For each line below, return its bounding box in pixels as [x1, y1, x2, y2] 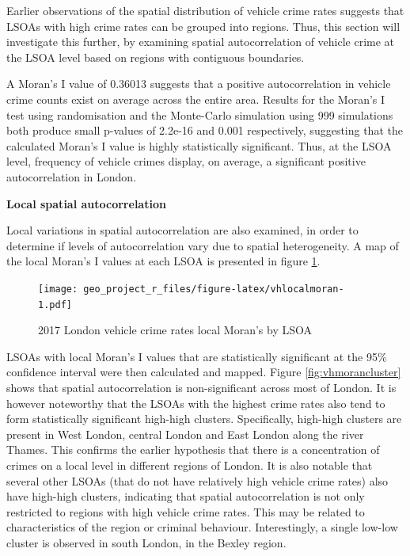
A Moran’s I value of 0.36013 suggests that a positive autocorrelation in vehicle [6, 75, 391, 92]
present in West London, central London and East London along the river [6, 425, 364, 442]
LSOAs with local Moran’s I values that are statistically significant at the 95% [6, 348, 387, 364]
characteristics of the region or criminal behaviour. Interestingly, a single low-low [6, 519, 398, 535]
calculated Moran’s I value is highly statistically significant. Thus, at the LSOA [6, 137, 392, 154]
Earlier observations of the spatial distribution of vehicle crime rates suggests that [6, 2, 404, 18]
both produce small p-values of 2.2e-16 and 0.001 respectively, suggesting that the [6, 122, 403, 139]
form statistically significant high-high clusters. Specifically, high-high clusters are [6, 410, 402, 427]
